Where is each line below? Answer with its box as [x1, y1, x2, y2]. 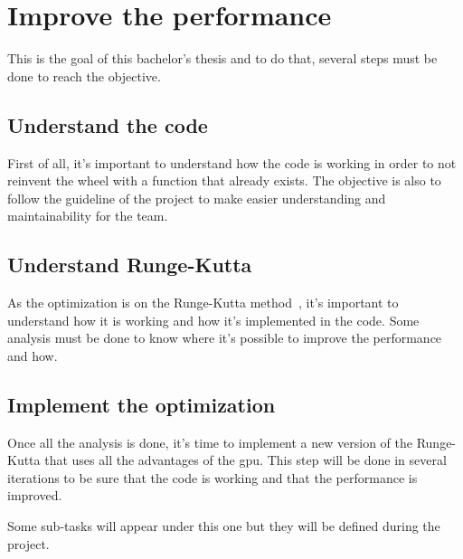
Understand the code [7, 110, 208, 138]
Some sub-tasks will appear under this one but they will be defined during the [7, 516, 440, 535]
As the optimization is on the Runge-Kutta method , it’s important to [7, 293, 399, 312]
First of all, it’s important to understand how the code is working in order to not [7, 153, 457, 172]
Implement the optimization [7, 390, 276, 418]
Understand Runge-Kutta [7, 251, 252, 279]
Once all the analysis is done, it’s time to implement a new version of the [7, 432, 412, 451]
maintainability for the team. [7, 206, 168, 225]
